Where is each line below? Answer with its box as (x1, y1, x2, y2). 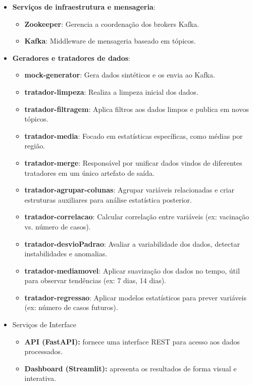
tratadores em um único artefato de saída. (24, 167, 155, 178)
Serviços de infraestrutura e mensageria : (12, 2, 156, 12)
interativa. (24, 373, 56, 383)
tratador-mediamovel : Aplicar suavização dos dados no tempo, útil (24, 265, 240, 276)
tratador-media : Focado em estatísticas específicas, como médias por (24, 130, 243, 141)
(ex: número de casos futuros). (24, 302, 118, 313)
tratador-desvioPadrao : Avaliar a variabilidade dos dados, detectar (24, 238, 240, 249)
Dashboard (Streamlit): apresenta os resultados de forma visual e (24, 363, 237, 373)
